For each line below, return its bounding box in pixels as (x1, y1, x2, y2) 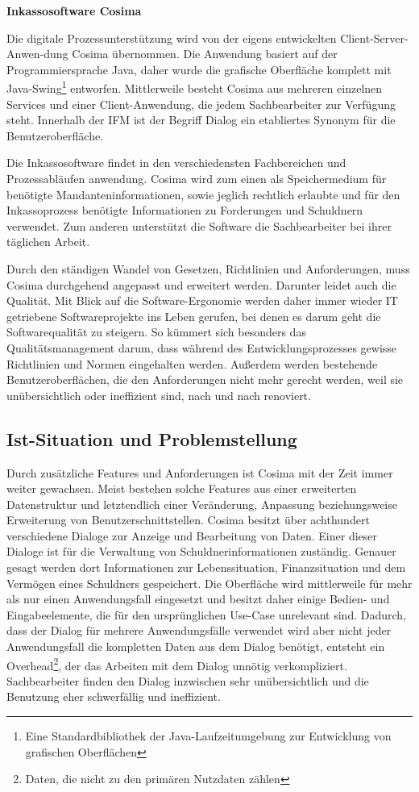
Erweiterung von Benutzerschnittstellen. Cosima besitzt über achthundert (6, 511, 370, 528)
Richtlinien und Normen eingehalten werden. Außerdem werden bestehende (6, 355, 378, 372)
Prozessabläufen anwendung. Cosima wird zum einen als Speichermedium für (6, 170, 387, 186)
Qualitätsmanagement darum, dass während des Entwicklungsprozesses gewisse (6, 339, 397, 356)
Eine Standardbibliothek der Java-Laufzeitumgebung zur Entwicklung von (25, 727, 392, 744)
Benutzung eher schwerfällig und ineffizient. (6, 688, 221, 705)
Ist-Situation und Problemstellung (6, 426, 297, 451)
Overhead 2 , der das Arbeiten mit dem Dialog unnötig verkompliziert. (6, 654, 347, 673)
